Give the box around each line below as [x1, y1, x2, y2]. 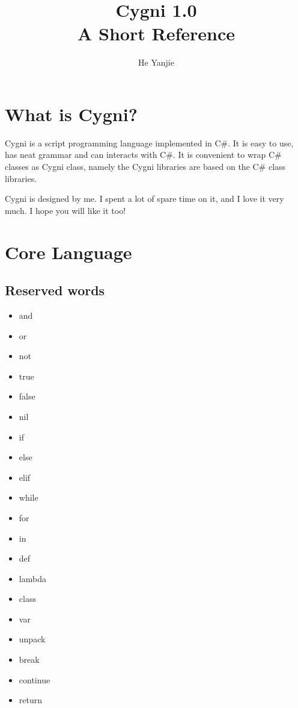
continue [19, 673, 50, 686]
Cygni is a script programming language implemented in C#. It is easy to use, [5, 136, 294, 149]
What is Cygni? [5, 101, 138, 126]
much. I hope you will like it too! [5, 204, 126, 216]
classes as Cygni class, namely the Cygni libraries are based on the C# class [5, 160, 286, 173]
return [19, 694, 43, 706]
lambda [19, 572, 46, 584]
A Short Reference [78, 21, 235, 46]
